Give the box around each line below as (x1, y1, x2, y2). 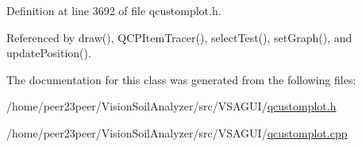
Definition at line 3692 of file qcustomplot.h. (6, 2, 221, 18)
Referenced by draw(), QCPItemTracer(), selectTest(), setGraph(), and (6, 29, 352, 45)
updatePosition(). (6, 44, 91, 61)
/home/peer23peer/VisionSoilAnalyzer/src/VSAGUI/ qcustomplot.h (6, 98, 337, 114)
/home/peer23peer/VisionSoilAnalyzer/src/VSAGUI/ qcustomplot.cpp (6, 124, 348, 141)
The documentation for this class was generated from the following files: (6, 71, 356, 87)
